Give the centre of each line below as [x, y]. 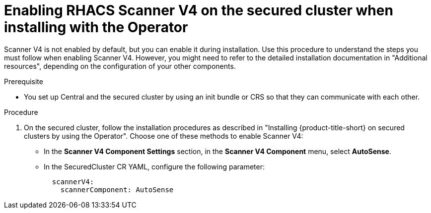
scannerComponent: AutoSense [117, 189]
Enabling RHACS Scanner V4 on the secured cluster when [199, 10]
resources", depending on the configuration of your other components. [120, 66]
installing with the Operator [96, 27]
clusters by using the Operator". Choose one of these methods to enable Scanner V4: [164, 136]
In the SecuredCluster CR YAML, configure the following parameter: [154, 166]
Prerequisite [24, 81]
